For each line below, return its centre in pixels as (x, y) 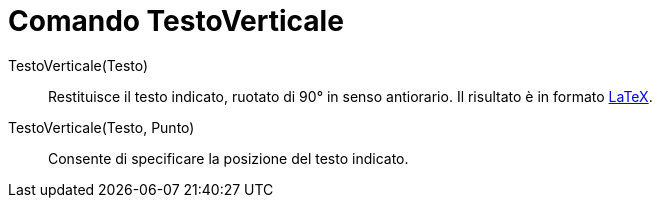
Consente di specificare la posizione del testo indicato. (228, 158)
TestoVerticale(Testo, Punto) (101, 127)
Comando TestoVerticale (176, 21)
